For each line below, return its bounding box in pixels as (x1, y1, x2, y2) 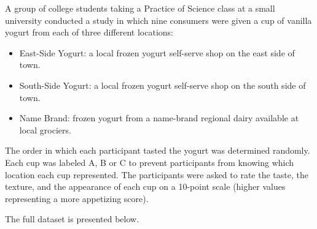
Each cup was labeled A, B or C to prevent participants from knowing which (5, 156, 294, 168)
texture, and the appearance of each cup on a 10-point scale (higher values (5, 180, 286, 193)
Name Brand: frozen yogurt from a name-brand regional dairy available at (19, 111, 299, 124)
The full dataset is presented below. (5, 212, 139, 225)
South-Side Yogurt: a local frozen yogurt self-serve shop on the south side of (19, 78, 306, 91)
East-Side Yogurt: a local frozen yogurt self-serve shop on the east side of (19, 46, 295, 59)
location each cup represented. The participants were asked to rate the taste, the (5, 168, 308, 181)
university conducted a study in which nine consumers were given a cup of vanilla (5, 13, 312, 26)
